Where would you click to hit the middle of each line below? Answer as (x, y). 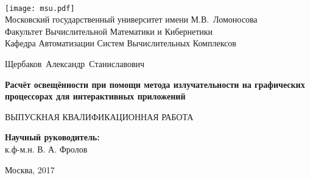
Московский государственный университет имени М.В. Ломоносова (131, 19)
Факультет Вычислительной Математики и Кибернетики (109, 31)
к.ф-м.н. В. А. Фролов (46, 149)
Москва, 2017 (30, 169)
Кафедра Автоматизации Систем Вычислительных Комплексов (121, 43)
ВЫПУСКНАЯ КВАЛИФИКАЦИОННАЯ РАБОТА (99, 116)
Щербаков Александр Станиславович (75, 64)
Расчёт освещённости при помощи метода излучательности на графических (155, 84)
